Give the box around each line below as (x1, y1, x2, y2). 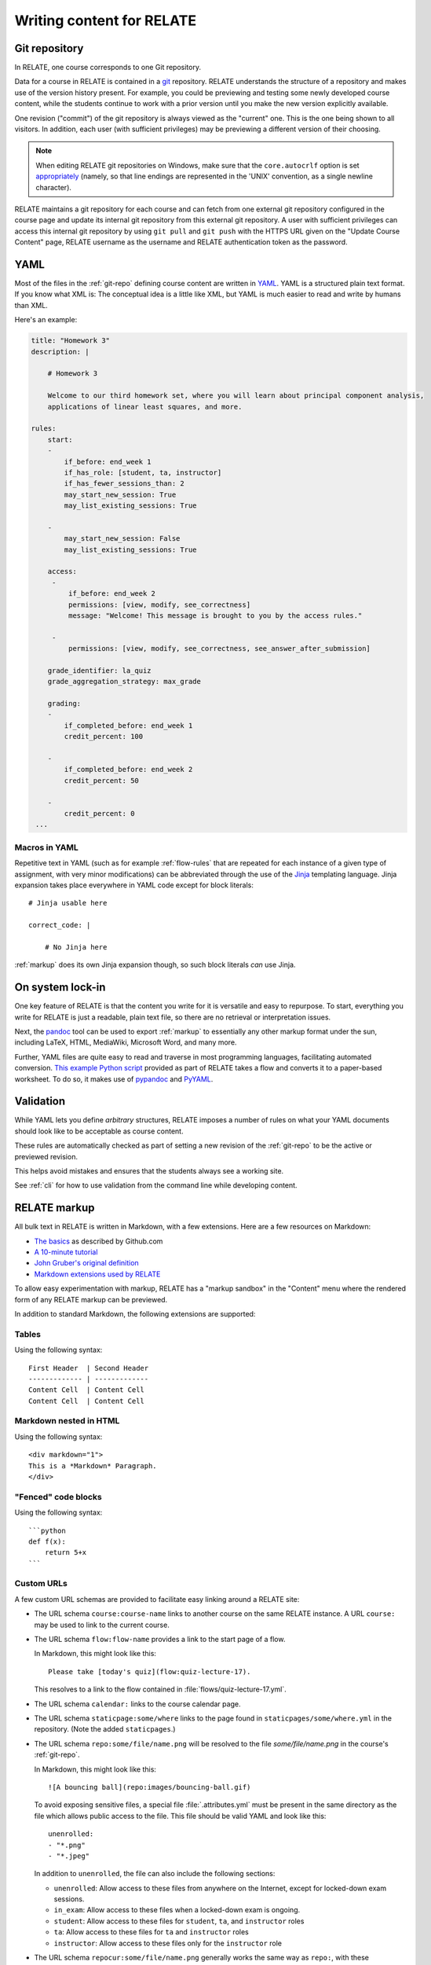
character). (35, 182, 72, 192)
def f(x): (28, 1537, 66, 1546)
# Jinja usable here (28, 898, 108, 908)
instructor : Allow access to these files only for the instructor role (53, 1938, 283, 1948)
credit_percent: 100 (64, 732, 144, 741)
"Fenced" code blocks (14, 1491, 102, 1502)
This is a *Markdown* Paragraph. (28, 1461, 157, 1470)
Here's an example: (14, 315, 78, 325)
